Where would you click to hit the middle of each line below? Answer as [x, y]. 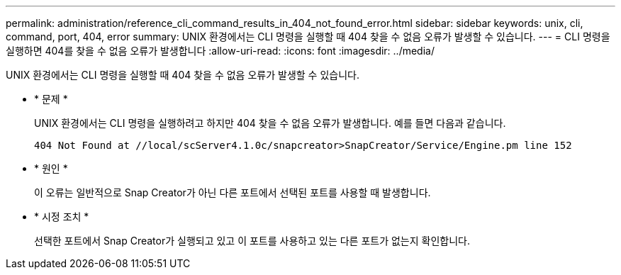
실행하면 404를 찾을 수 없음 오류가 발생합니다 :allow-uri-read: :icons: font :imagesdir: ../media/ [220, 51]
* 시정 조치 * [62, 217]
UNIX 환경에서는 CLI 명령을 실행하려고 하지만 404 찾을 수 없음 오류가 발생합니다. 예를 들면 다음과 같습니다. [270, 123]
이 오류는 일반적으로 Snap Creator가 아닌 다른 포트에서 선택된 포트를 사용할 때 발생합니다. [233, 192]
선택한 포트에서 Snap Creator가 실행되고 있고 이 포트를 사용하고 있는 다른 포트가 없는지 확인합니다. [252, 241]
